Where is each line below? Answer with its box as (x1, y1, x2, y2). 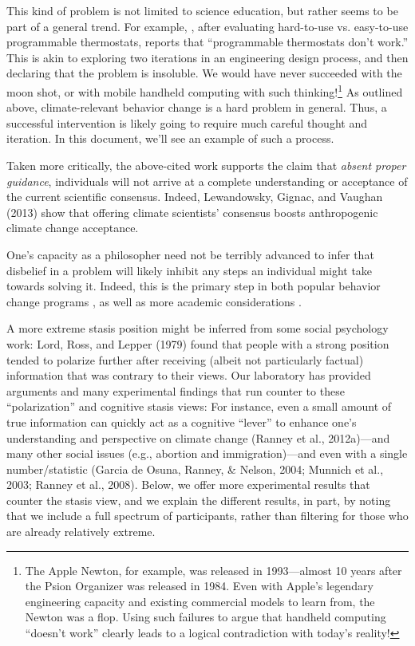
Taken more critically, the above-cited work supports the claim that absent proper (6, 157, 406, 173)
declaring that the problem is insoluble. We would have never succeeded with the (6, 65, 402, 81)
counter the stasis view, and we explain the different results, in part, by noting (6, 491, 391, 508)
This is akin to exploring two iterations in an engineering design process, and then (6, 49, 409, 65)
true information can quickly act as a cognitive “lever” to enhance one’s (6, 413, 357, 430)
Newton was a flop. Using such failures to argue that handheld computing (25, 609, 386, 625)
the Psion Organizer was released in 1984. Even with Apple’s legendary (25, 577, 373, 594)
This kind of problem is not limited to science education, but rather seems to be (6, 2, 398, 18)
